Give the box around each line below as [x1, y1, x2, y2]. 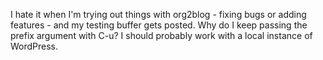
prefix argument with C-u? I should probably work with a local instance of [10, 30, 313, 41]
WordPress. [10, 40, 59, 52]
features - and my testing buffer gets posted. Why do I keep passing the [10, 19, 308, 31]
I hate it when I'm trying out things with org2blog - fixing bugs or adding [10, 9, 307, 20]
